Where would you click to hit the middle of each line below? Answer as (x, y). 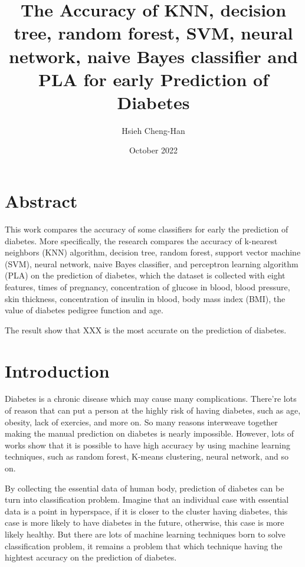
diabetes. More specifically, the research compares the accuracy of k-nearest (141, 240)
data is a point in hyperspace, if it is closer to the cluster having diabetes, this (146, 511)
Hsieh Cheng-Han (153, 130)
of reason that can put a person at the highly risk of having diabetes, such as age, (153, 410)
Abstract (41, 201)
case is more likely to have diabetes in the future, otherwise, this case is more (145, 522)
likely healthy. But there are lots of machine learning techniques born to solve (145, 534)
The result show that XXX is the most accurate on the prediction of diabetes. (146, 330)
